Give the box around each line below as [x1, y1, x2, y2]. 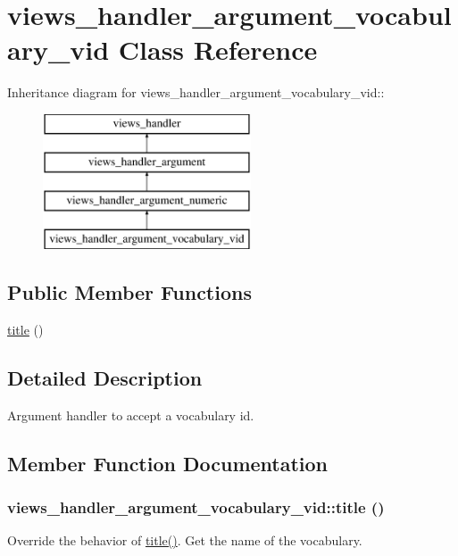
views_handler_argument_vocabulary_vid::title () [7, 495, 385, 518]
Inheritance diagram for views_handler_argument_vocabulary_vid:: [7, 83, 385, 102]
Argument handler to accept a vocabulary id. [7, 405, 254, 424]
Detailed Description [7, 363, 203, 391]
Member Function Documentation [7, 449, 329, 477]
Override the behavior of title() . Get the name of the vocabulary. [7, 531, 362, 550]
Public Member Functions [7, 278, 252, 306]
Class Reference [118, 31, 318, 68]
